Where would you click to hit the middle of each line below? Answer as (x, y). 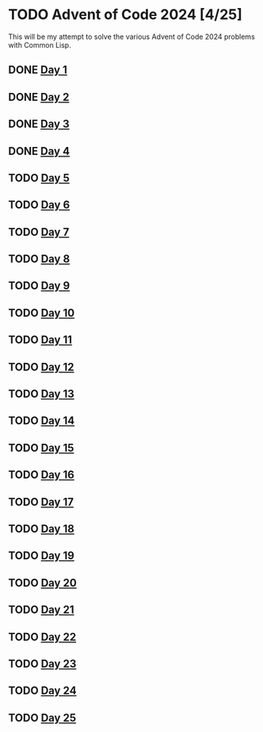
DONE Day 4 (39, 151)
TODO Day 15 (41, 447)
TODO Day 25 (42, 717)
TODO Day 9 (39, 286)
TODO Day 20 (42, 582)
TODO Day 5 (39, 177)
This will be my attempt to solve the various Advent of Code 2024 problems (131, 37)
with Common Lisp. (40, 44)
